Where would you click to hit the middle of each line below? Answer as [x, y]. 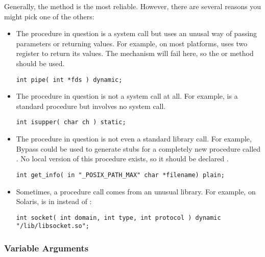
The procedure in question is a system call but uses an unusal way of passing [137, 33]
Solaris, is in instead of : [54, 201]
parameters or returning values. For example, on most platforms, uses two [132, 43]
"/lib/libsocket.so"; [53, 226]
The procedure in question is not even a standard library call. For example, [134, 139]
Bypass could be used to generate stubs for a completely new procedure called [138, 148]
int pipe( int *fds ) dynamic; [69, 80]
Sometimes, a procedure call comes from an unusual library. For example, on [136, 191]
